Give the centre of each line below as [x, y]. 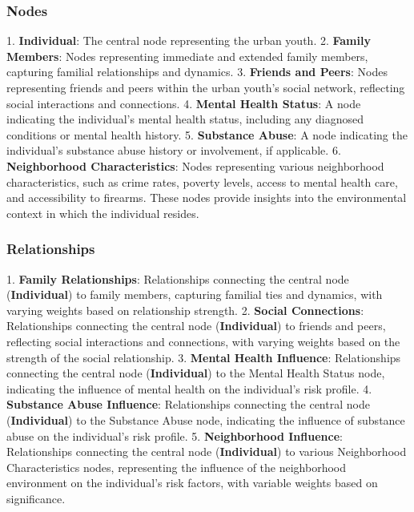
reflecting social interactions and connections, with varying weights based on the [203, 341]
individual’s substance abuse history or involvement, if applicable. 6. [174, 150]
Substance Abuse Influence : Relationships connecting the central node [188, 404]
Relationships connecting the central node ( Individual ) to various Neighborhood [207, 452]
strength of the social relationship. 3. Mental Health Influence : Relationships [204, 357]
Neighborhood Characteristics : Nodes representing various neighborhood [195, 165]
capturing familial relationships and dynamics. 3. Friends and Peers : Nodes [197, 72]
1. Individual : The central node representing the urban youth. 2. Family [189, 40]
